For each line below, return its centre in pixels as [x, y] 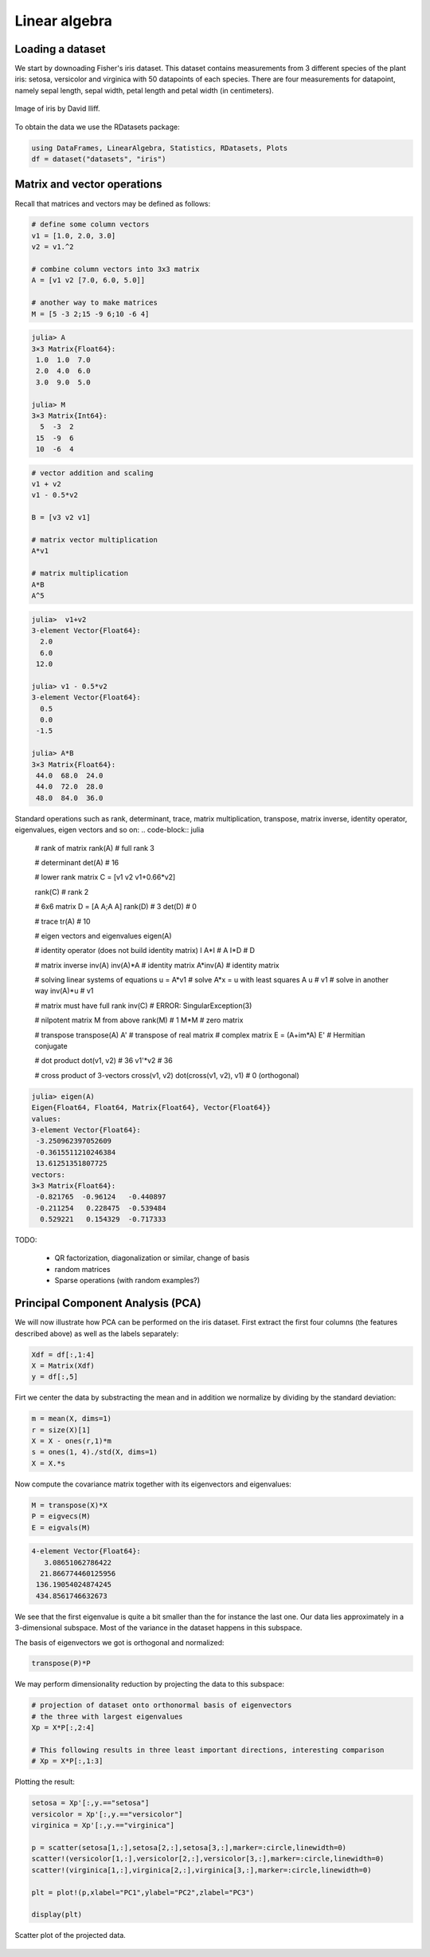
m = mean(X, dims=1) [71, 1419]
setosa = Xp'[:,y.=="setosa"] [90, 1803]
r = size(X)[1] [61, 1430]
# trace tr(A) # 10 [63, 921]
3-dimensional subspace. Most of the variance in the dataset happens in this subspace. [158, 1628]
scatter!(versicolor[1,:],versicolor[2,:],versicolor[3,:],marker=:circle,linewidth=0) [208, 1859]
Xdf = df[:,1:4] [63, 1355]
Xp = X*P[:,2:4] [63, 1728]
